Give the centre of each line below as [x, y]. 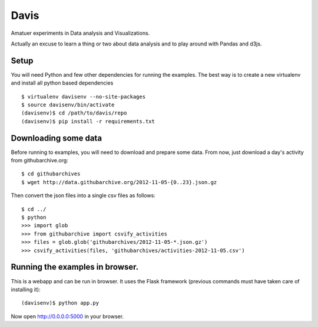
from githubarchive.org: [40, 161]
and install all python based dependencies [62, 83]
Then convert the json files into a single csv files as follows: [83, 195]
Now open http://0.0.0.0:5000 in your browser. [67, 316]
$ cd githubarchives [51, 174]
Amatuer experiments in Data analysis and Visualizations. [80, 33]
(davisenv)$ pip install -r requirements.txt [88, 121]
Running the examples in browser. [75, 267]
